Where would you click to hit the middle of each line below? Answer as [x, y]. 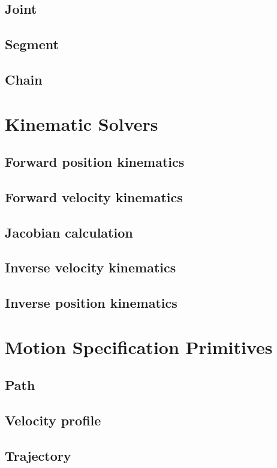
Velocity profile [53, 420]
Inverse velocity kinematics [91, 267]
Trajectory [38, 455]
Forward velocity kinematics [94, 196]
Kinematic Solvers [82, 123]
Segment [32, 44]
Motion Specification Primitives [139, 346]
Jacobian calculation [69, 232]
